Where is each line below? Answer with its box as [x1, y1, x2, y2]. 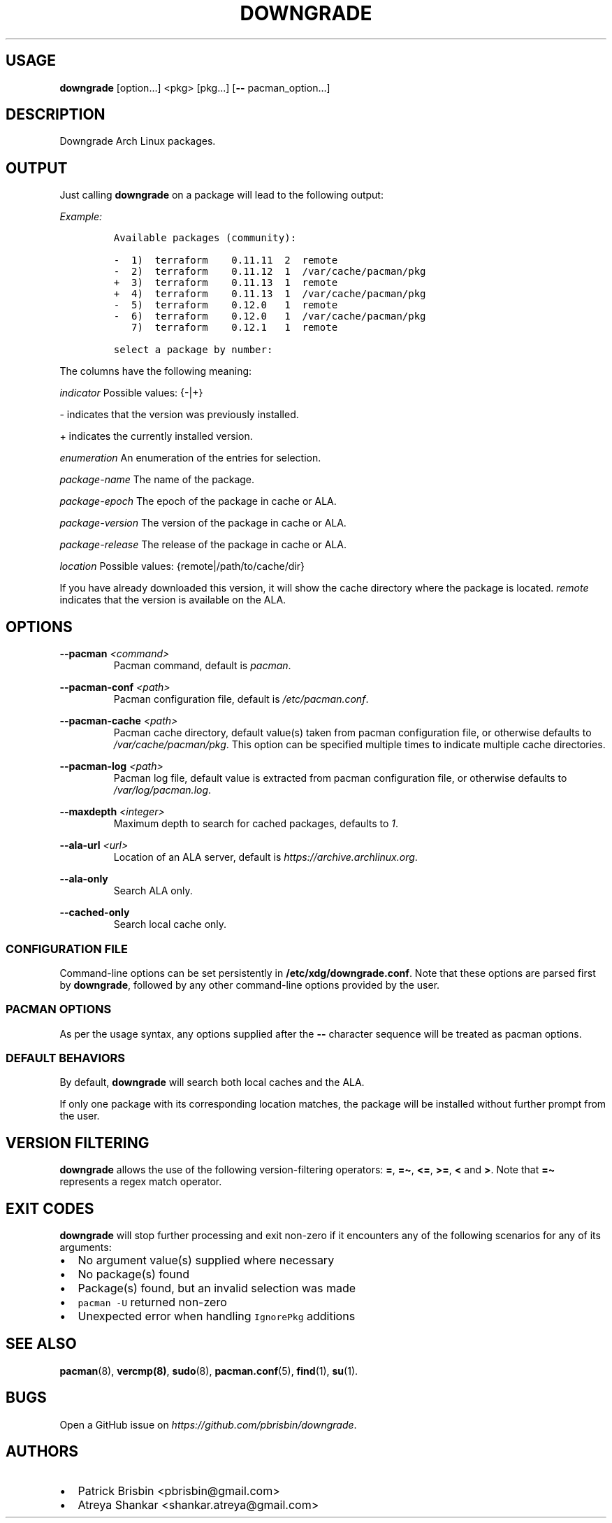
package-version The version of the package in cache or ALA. [59, 517, 347, 529]
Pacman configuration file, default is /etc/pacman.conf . [113, 693, 369, 706]
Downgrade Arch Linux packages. [59, 135, 216, 148]
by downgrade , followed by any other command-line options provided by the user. [59, 978, 440, 991]
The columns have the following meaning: [59, 365, 252, 378]
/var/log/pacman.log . [113, 784, 212, 796]
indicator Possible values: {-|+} [59, 387, 203, 399]
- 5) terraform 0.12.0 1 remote [113, 299, 338, 311]
